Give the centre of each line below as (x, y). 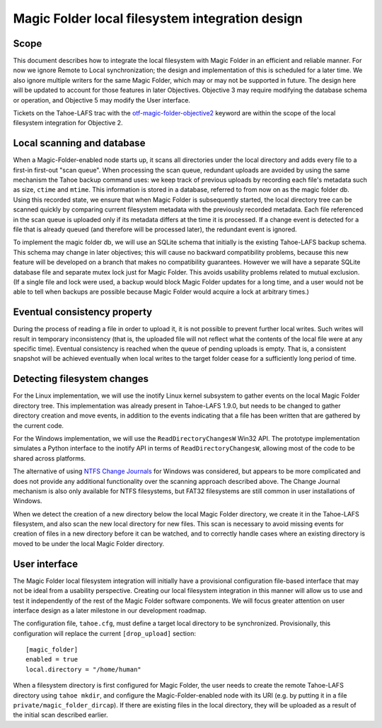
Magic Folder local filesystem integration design (158, 18)
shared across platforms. (50, 458)
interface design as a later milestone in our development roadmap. (110, 610)
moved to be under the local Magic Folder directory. (89, 543)
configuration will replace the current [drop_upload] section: (104, 633)
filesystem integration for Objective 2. (68, 123)
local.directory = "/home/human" (83, 669)
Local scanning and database (79, 143)
